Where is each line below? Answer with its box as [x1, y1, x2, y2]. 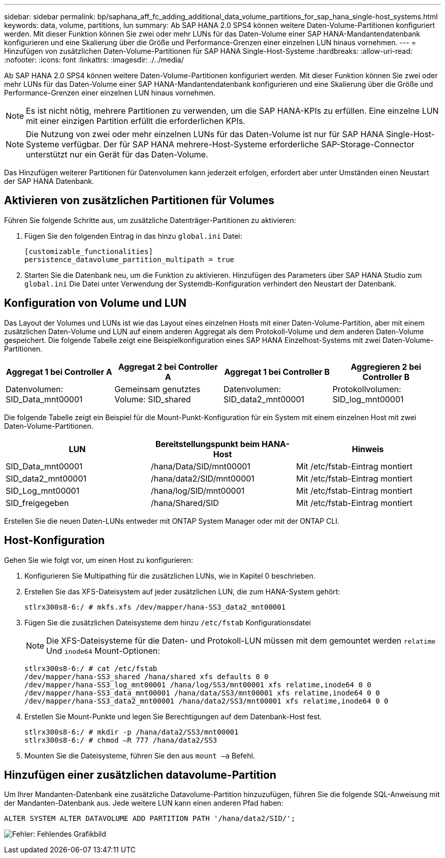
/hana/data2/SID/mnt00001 [150, 473, 255, 484]
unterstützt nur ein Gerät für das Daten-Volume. [26, 149, 208, 160]
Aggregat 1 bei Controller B [224, 366, 330, 377]
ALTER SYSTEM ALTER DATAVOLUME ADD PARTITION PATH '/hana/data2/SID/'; [4, 814, 296, 823]
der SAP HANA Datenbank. [4, 177, 94, 185]
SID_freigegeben [6, 497, 69, 508]
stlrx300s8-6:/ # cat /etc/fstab [24, 664, 157, 673]
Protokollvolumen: [332, 384, 401, 394]
